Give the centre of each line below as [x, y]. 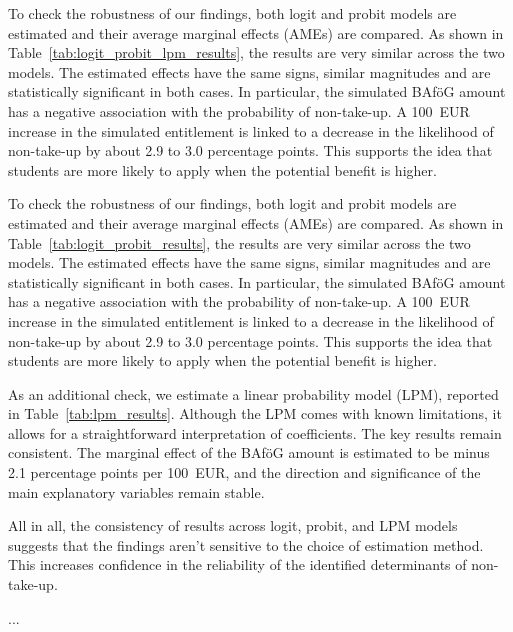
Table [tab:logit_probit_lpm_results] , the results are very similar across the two [256, 52]
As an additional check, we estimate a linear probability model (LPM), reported [253, 393]
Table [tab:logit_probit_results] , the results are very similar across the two [239, 242]
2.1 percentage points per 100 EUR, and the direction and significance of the [244, 472]
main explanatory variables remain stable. [136, 491]
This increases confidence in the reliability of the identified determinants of [237, 564]
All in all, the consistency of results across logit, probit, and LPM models [233, 525]
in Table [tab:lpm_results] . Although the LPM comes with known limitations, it [255, 413]
